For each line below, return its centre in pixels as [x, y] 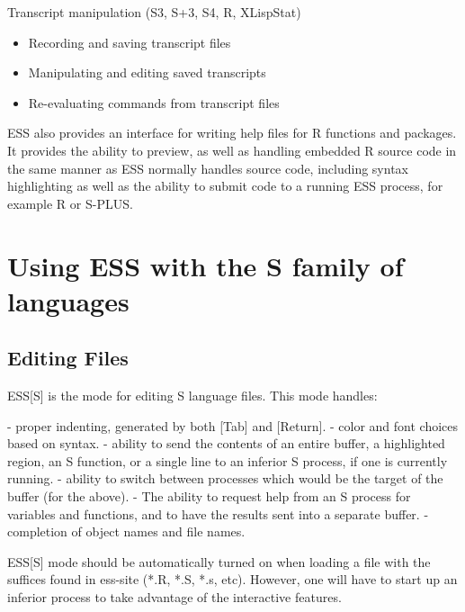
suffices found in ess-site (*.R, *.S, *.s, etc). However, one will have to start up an [232, 579]
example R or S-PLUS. [70, 203]
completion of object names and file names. [126, 531]
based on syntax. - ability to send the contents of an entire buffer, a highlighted [226, 443]
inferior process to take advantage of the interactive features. [174, 597]
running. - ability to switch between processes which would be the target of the [225, 478]
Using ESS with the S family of [206, 265]
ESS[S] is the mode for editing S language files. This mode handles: [192, 396]
